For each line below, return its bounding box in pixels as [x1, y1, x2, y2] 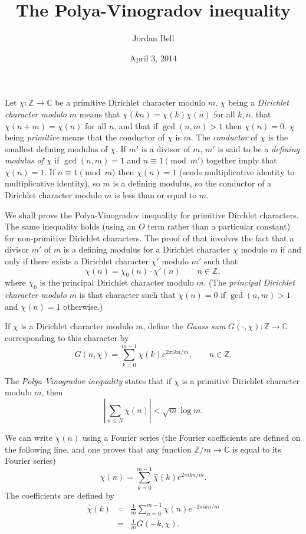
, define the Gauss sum [143, 320, 226, 332]
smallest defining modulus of [5, 142, 108, 155]
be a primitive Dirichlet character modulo [55, 96, 206, 109]
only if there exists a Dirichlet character [5, 255, 149, 267]
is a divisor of [141, 142, 190, 155]
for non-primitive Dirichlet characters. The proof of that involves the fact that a [5, 231, 294, 244]
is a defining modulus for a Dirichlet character [63, 243, 231, 255]
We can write [5, 431, 52, 443]
